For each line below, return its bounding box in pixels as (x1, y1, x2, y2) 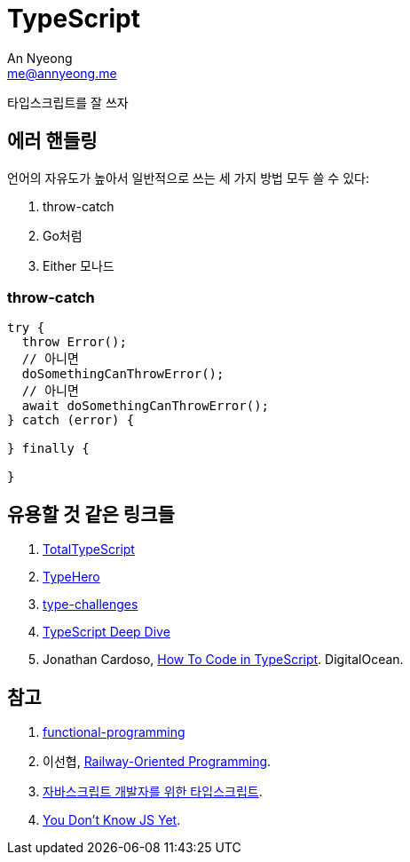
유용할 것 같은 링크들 (7, 502, 175, 526)
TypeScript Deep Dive (43, 624, 170, 640)
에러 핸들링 (7, 130, 98, 153)
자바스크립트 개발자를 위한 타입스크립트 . (43, 784, 263, 800)
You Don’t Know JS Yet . (43, 812, 181, 828)
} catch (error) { (7, 413, 135, 428)
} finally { (7, 441, 90, 456)
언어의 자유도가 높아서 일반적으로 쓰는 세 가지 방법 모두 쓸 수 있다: (7, 170, 369, 186)
